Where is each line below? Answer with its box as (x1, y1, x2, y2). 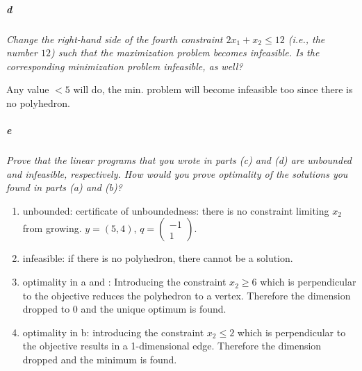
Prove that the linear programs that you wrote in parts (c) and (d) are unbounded (6, 153, 352, 167)
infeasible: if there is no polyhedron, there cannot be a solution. (22, 251, 293, 265)
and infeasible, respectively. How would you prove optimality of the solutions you (6, 166, 348, 181)
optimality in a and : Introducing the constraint (22, 274, 227, 289)
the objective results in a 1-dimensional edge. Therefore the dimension (22, 338, 322, 353)
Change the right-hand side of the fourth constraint (6, 31, 223, 46)
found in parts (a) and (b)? (6, 180, 122, 195)
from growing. (22, 221, 82, 236)
